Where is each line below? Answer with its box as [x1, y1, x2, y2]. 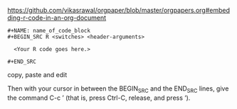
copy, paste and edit [7, 71, 68, 79]
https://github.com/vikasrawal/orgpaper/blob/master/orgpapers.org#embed [7, 6, 230, 14]
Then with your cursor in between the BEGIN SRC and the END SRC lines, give [7, 84, 229, 94]
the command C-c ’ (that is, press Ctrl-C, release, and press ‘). [7, 93, 191, 102]
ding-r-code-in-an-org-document [7, 13, 107, 22]
